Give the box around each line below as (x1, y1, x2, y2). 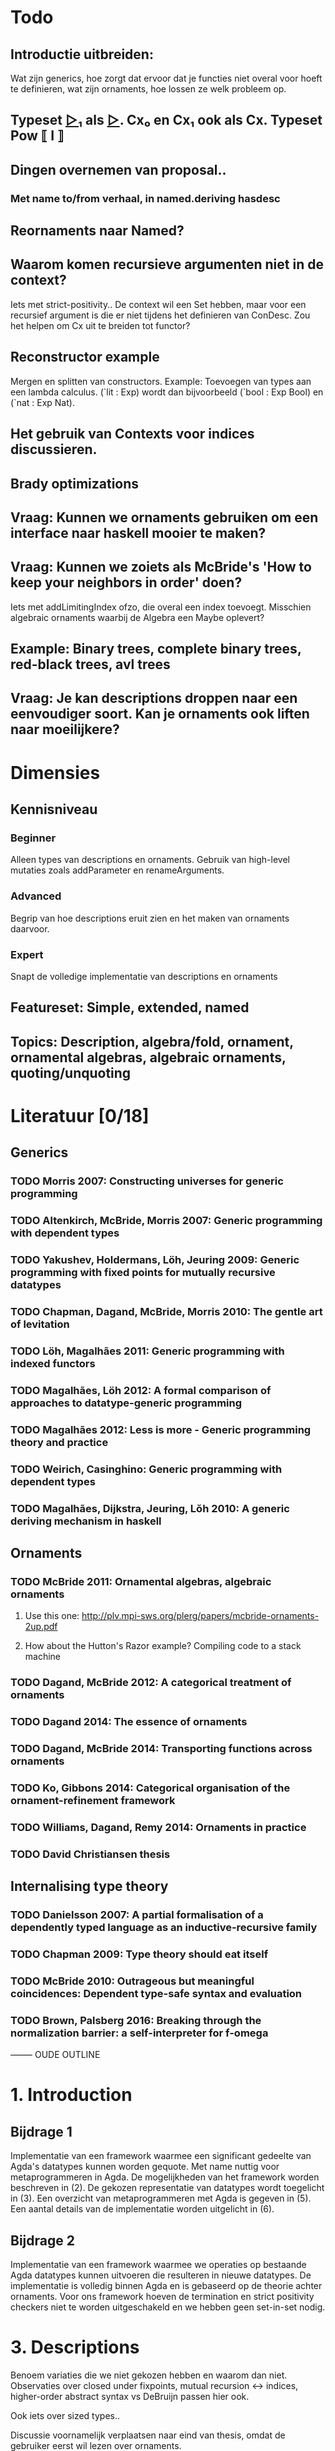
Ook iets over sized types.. (10, 2410, 121, 2422)
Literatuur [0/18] (10, 1104, 150, 1127)
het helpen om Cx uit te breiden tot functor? (10, 319, 191, 331)
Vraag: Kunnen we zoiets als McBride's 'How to (10, 559, 312, 576)
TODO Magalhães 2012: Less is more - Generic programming (10, 1422, 312, 1436)
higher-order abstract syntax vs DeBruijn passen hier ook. (10, 2391, 250, 2403)
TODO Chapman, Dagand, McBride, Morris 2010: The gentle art (10, 1305, 323, 1318)
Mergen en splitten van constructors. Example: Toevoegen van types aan (10, 375, 312, 387)
